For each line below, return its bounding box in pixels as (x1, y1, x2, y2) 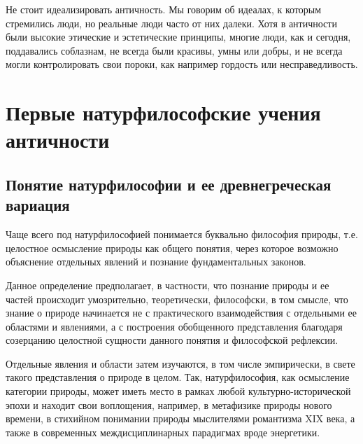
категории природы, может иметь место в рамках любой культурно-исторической (6, 384, 351, 398)
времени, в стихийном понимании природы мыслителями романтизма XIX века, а (6, 411, 355, 426)
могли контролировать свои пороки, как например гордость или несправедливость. (6, 57, 358, 71)
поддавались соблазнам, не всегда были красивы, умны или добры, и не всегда (6, 43, 343, 57)
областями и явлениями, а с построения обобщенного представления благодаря (6, 319, 343, 333)
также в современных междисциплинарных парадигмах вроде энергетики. (6, 424, 320, 439)
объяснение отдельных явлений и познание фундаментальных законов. (6, 254, 306, 269)
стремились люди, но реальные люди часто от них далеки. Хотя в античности (6, 15, 337, 30)
